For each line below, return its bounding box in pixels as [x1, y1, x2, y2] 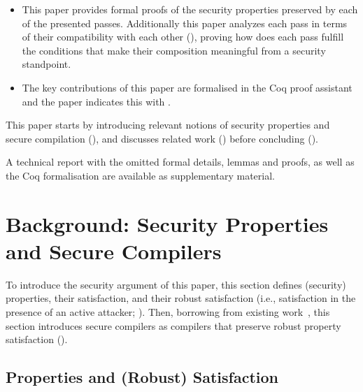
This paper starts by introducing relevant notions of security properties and [6, 117, 330, 132]
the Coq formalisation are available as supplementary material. [6, 168, 275, 182]
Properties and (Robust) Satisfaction [6, 366, 278, 388]
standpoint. [22, 57, 71, 71]
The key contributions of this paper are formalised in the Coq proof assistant [22, 80, 353, 94]
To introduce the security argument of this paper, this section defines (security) [6, 277, 346, 291]
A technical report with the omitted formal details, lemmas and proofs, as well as [6, 154, 355, 169]
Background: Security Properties [6, 209, 329, 238]
